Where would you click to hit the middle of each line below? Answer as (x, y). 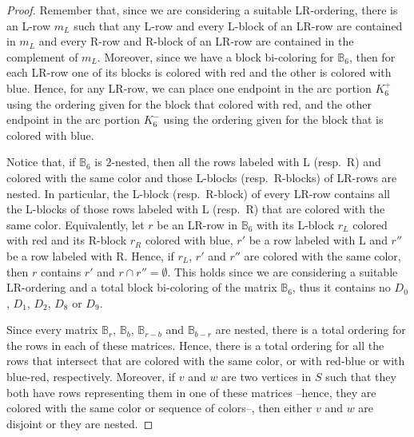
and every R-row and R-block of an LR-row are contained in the (196, 41)
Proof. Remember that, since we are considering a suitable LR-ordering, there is (202, 10)
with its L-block (295, 224)
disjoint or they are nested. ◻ (80, 423)
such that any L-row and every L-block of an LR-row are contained (238, 25)
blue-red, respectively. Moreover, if (91, 377)
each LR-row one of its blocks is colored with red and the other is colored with (199, 72)
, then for (372, 56)
